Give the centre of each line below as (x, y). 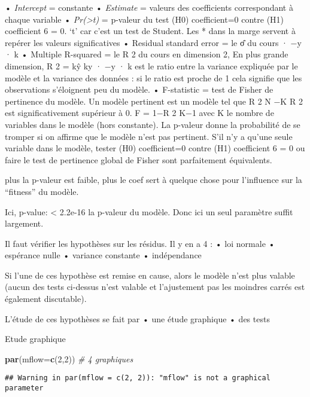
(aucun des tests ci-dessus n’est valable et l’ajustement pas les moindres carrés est (155, 287)
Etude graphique (35, 339)
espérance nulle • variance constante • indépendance (103, 255)
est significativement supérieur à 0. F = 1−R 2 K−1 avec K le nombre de (139, 113)
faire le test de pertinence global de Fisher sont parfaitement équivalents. (139, 159)
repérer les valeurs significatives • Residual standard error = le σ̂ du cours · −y (153, 42)
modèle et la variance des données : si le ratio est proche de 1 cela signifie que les (154, 77)
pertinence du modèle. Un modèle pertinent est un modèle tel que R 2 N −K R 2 (154, 101)
